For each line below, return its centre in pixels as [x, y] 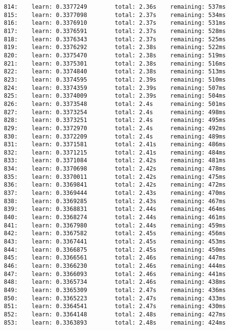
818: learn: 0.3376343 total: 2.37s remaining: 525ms [115, 39]
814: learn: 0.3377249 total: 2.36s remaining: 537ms [115, 7]
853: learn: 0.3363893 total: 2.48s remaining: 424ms [115, 322]
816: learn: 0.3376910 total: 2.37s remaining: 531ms [115, 23]
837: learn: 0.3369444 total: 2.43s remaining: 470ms [115, 193]
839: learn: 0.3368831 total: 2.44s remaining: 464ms [115, 209]
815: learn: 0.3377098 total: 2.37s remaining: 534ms [115, 15]
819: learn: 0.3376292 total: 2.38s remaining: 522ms [115, 47]
